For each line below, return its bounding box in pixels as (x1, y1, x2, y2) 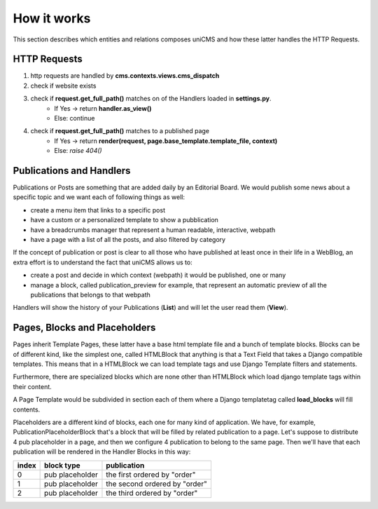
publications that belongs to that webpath (30, 291, 150, 299)
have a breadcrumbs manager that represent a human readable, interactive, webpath (30, 225, 276, 234)
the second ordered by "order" (106, 479, 208, 489)
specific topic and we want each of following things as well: (13, 193, 185, 201)
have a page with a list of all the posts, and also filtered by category (30, 236, 226, 244)
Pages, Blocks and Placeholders (13, 322, 156, 334)
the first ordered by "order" (106, 470, 196, 480)
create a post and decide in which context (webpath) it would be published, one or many (30, 271, 286, 280)
